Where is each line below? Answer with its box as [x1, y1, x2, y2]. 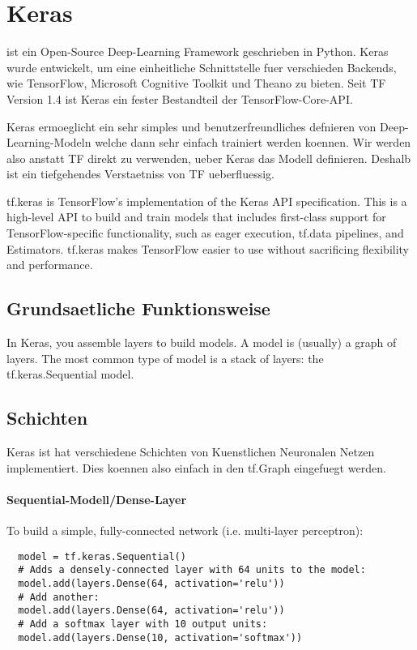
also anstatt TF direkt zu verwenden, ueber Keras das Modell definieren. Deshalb [6, 149, 411, 166]
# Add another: [18, 591, 100, 603]
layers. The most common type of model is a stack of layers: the [6, 349, 324, 366]
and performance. [6, 256, 93, 273]
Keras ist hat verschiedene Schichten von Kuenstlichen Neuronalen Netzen [6, 443, 375, 460]
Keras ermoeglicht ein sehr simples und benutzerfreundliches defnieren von [6, 118, 377, 135]
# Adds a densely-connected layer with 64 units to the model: [18, 564, 366, 576]
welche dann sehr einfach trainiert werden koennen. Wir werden [95, 134, 411, 151]
